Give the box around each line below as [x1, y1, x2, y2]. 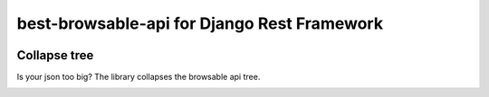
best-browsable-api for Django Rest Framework [16, 13, 384, 33]
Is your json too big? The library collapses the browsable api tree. [16, 72, 261, 83]
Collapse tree [16, 48, 94, 63]
